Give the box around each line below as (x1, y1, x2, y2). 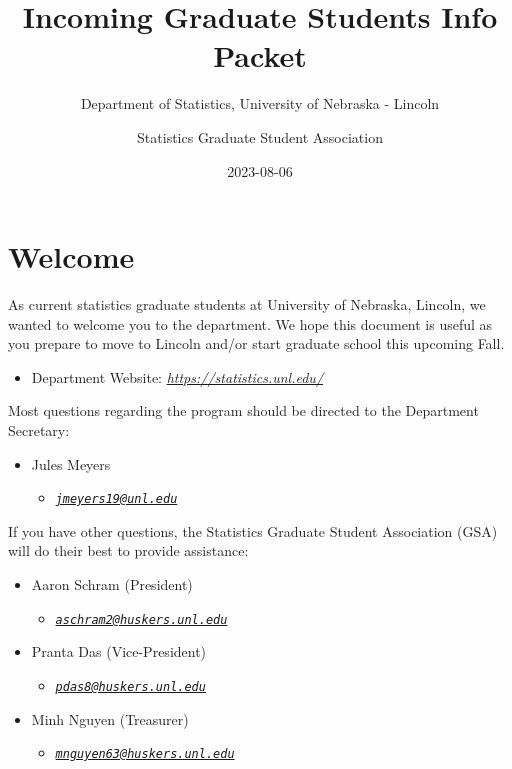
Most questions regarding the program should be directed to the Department (8, 400, 479, 421)
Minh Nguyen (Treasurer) (31, 708, 189, 729)
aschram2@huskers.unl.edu (55, 612, 228, 627)
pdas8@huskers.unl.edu (55, 679, 206, 694)
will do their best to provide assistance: (8, 540, 249, 561)
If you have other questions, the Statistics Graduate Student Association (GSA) (8, 520, 498, 541)
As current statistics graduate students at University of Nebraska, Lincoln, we (8, 294, 486, 315)
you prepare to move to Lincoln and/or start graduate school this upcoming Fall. (8, 333, 505, 354)
